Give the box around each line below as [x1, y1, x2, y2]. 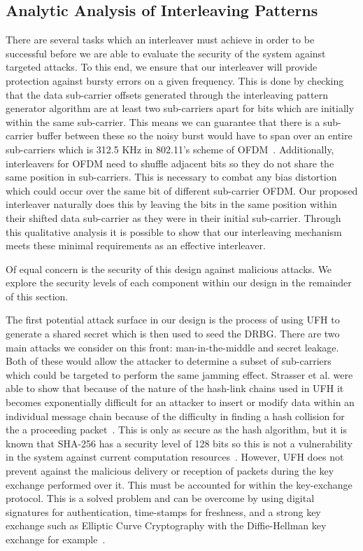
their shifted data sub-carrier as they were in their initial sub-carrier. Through [6, 210, 341, 225]
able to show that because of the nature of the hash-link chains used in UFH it [6, 381, 344, 396]
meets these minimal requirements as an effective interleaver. [6, 238, 266, 253]
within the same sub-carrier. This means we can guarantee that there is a [6, 114, 320, 129]
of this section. [6, 288, 69, 303]
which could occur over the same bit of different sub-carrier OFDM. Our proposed [6, 183, 358, 197]
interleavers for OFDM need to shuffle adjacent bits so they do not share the [6, 155, 334, 170]
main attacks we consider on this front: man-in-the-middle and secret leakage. [6, 340, 339, 354]
